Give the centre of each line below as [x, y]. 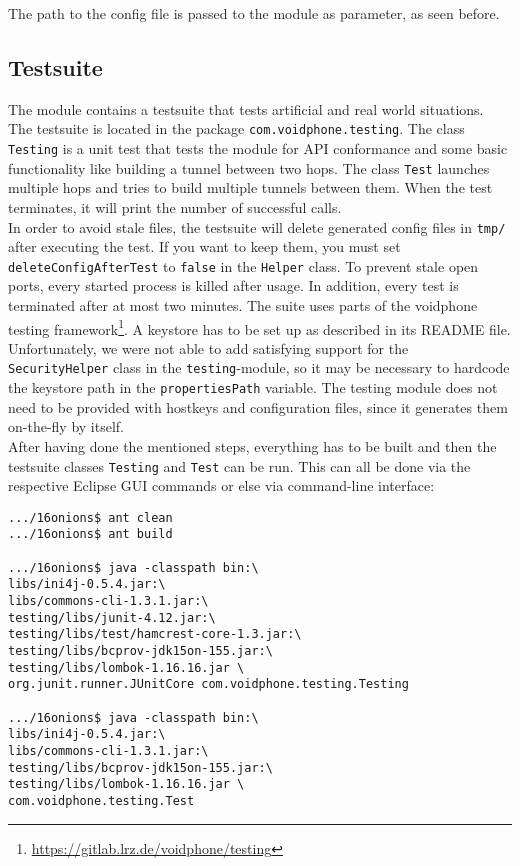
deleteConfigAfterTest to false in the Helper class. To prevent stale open [243, 265]
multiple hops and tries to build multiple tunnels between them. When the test [250, 187]
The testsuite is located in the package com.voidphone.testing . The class [236, 128]
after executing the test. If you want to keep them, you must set [204, 246]
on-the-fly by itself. [66, 426]
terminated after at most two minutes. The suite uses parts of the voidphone [243, 305]
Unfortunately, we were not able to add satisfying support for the [208, 347]
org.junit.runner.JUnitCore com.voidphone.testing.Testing [208, 684]
